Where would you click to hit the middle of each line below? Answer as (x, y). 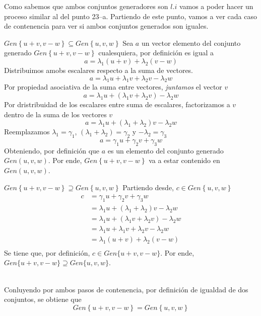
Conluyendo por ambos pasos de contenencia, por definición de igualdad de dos (126, 289)
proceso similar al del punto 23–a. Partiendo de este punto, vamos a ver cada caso (130, 16)
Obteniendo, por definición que (52, 150)
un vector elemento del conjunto (191, 43)
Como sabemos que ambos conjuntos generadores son (86, 6)
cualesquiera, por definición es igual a (156, 53)
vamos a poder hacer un (216, 6)
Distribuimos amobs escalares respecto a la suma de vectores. (99, 70)
